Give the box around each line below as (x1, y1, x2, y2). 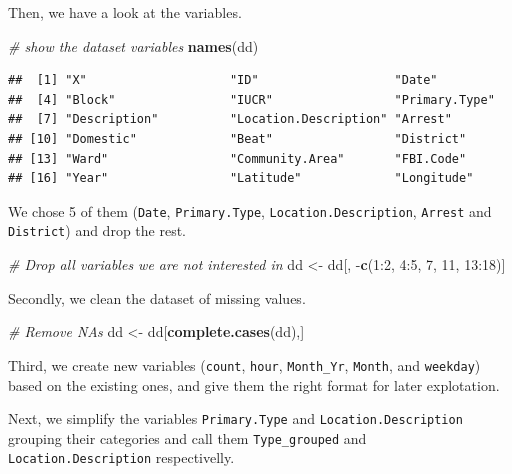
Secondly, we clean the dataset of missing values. (8, 287, 306, 308)
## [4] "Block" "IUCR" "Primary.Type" (8, 92, 495, 107)
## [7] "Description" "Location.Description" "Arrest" (8, 112, 452, 127)
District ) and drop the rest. (8, 220, 187, 241)
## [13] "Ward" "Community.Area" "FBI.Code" (8, 151, 467, 166)
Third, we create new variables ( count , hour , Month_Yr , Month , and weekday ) (8, 354, 481, 375)
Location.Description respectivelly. (8, 447, 235, 468)
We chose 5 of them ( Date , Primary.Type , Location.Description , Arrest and (8, 200, 492, 221)
